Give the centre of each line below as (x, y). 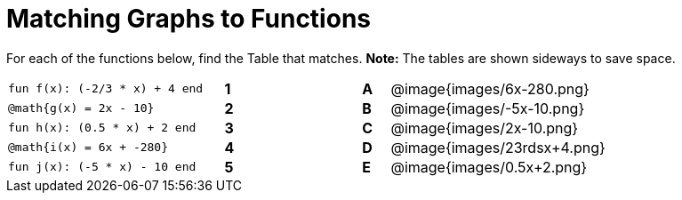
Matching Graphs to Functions (189, 19)
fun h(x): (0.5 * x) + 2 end (102, 128)
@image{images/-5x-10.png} (488, 108)
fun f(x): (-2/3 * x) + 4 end (106, 89)
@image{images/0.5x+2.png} (489, 167)
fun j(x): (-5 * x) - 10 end (102, 167)
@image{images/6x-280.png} (490, 88)
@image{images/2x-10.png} (485, 128)
